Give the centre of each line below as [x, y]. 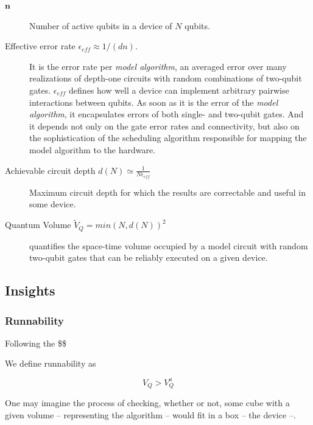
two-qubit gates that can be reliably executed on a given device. [149, 257]
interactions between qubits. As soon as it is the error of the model [154, 102]
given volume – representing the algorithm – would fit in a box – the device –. [150, 414]
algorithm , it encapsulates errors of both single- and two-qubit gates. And [167, 114]
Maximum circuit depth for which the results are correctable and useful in [167, 192]
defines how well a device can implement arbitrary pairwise [179, 90]
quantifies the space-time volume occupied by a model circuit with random [169, 245]
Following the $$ [36, 343]
